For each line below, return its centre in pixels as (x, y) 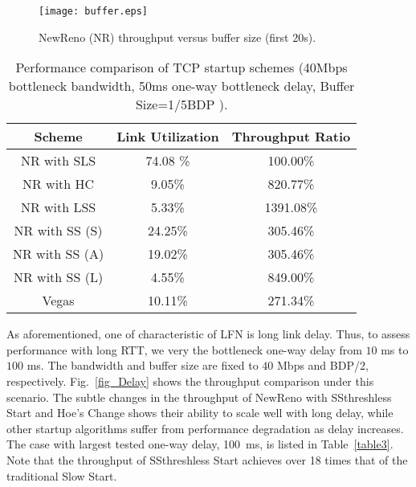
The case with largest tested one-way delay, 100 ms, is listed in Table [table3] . (200, 444)
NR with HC (59, 184)
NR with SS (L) (59, 277)
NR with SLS (58, 161)
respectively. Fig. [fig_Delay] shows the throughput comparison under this (190, 381)
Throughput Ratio (291, 137)
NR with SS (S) (58, 231)
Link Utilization (168, 137)
